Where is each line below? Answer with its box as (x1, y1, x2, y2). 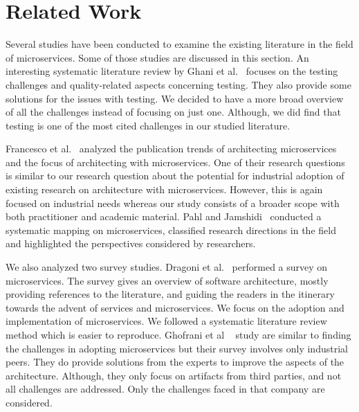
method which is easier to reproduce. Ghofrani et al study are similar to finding (6, 328, 351, 341)
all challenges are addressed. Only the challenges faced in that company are (6, 382, 325, 396)
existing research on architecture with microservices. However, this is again (6, 182, 323, 197)
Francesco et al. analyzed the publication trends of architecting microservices (6, 141, 337, 156)
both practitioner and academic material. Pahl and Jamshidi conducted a (6, 209, 322, 224)
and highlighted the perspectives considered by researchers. (6, 236, 256, 251)
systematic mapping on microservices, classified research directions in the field (6, 222, 336, 237)
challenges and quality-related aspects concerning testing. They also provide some (6, 77, 351, 91)
